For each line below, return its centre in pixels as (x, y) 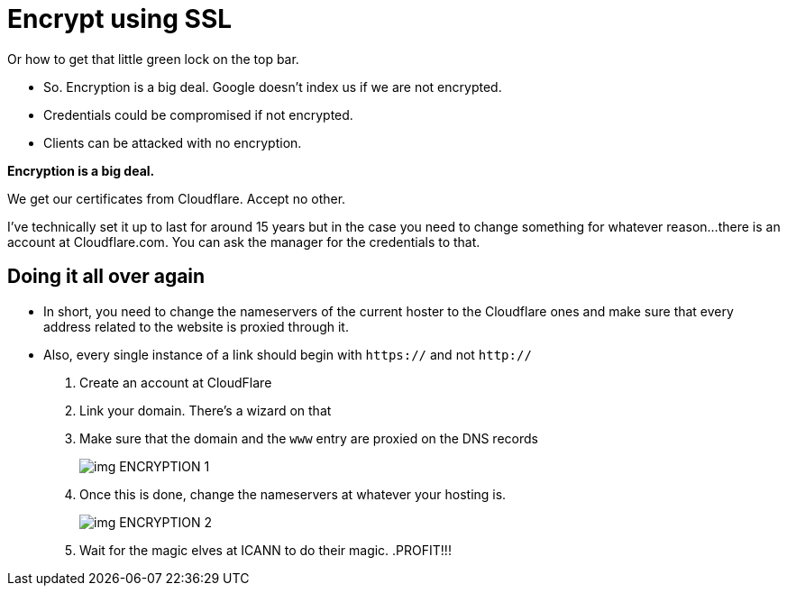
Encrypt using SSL (120, 19)
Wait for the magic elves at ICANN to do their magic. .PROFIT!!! (265, 550)
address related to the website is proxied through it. (196, 326)
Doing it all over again (106, 277)
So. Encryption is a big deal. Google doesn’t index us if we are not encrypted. (273, 87)
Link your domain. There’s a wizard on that (206, 410)
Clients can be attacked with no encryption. (173, 142)
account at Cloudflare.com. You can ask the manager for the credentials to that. (244, 242)
